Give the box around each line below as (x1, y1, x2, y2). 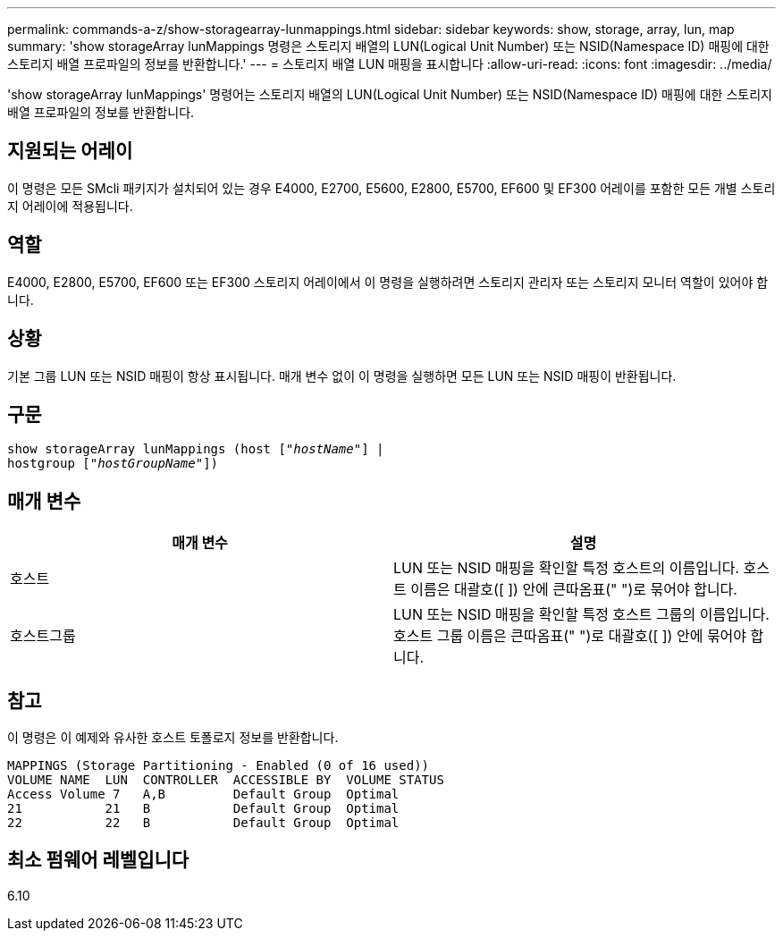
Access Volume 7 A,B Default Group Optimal (7, 787, 400, 802)
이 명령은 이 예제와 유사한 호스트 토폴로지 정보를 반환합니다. (7, 730, 339, 746)
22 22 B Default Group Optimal (7, 815, 400, 831)
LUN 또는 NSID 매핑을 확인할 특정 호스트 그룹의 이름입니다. (393, 605, 770, 624)
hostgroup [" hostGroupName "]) (7, 456, 219, 471)
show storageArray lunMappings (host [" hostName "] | (7, 442, 384, 457)
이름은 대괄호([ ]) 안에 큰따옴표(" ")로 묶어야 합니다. (410, 580, 737, 599)
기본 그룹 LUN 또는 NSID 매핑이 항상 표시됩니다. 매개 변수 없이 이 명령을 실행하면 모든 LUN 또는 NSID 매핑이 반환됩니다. (7, 368, 677, 384)
